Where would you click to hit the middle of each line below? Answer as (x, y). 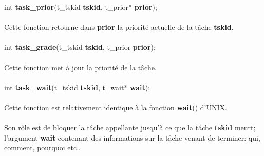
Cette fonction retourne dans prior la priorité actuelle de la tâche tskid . (119, 27)
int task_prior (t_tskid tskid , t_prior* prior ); (81, 7)
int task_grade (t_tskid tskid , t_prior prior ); (80, 47)
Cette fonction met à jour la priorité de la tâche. (80, 67)
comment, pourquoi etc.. (42, 148)
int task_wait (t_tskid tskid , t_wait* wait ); (77, 87)
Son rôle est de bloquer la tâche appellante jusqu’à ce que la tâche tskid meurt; (130, 128)
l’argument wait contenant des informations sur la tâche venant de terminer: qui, (132, 137)
